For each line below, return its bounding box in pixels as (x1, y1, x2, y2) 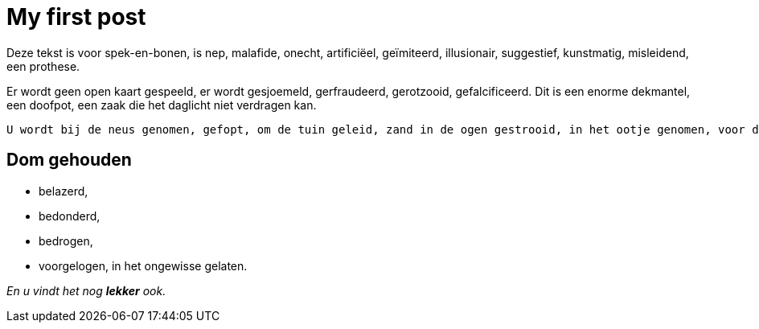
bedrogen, (39, 233, 93, 248)
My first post (6, 3, 146, 31)
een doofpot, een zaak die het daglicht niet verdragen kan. (6, 97, 317, 112)
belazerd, (39, 183, 88, 198)
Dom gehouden (6, 150, 132, 171)
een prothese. (6, 59, 80, 73)
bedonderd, (39, 208, 101, 223)
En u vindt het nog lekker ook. (6, 283, 166, 298)
